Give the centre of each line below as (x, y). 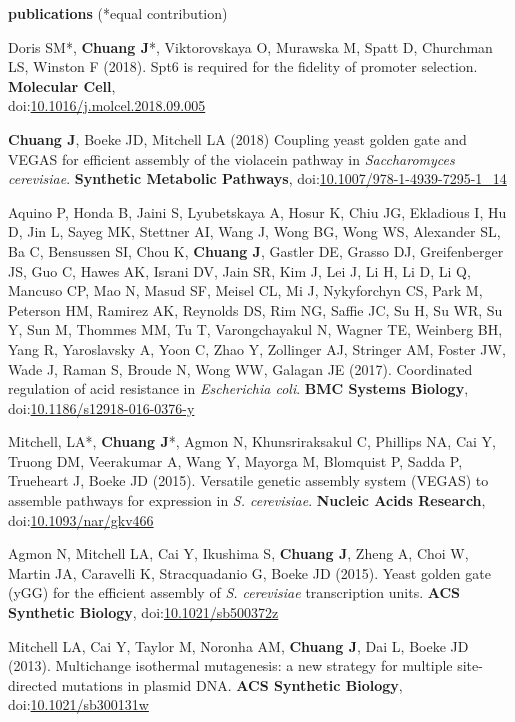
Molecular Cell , (62, 85)
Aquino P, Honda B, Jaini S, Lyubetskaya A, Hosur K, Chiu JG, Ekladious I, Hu (257, 211)
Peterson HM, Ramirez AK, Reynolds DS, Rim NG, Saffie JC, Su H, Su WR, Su (255, 309)
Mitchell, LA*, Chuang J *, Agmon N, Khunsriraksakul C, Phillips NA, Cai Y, (252, 441)
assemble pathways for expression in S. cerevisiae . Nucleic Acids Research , (247, 500)
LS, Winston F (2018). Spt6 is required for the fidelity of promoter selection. (243, 66)
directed (33, 684)
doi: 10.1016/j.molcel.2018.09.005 (107, 105)
